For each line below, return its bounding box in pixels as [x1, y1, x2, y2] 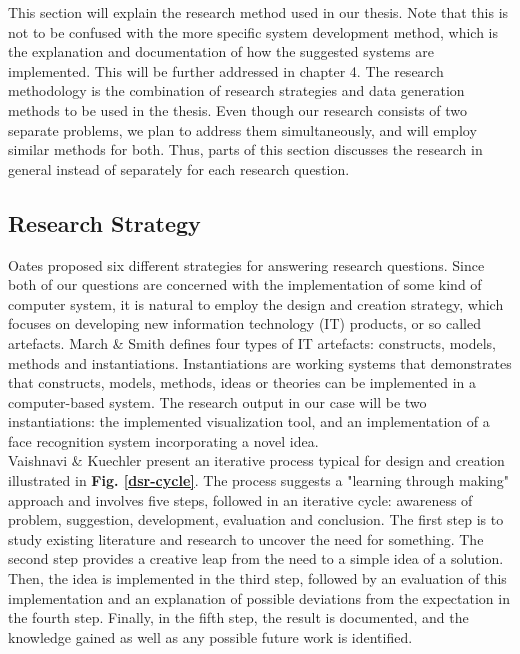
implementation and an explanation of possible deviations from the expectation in [8, 587, 510, 608]
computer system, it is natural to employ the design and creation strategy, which [8, 293, 504, 314]
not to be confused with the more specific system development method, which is [8, 21, 498, 42]
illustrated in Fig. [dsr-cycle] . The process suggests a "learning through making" [8, 470, 510, 491]
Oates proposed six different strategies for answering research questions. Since [8, 254, 485, 275]
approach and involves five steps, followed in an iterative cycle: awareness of [8, 489, 473, 510]
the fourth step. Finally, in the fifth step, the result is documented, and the [8, 607, 469, 628]
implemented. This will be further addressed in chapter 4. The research [8, 60, 444, 81]
